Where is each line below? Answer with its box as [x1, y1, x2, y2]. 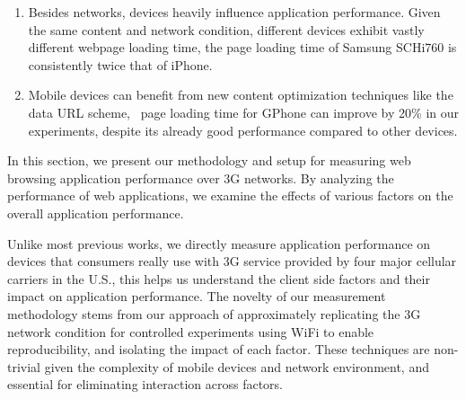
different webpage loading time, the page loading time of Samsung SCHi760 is [28, 38, 457, 57]
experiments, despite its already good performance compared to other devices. [28, 120, 458, 139]
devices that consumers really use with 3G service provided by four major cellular [7, 252, 457, 270]
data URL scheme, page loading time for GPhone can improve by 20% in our [28, 102, 459, 121]
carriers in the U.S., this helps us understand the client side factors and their [7, 269, 430, 288]
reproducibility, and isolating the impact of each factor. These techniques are [7, 340, 430, 359]
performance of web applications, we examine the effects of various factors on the [7, 186, 453, 205]
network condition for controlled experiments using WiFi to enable [7, 322, 374, 341]
